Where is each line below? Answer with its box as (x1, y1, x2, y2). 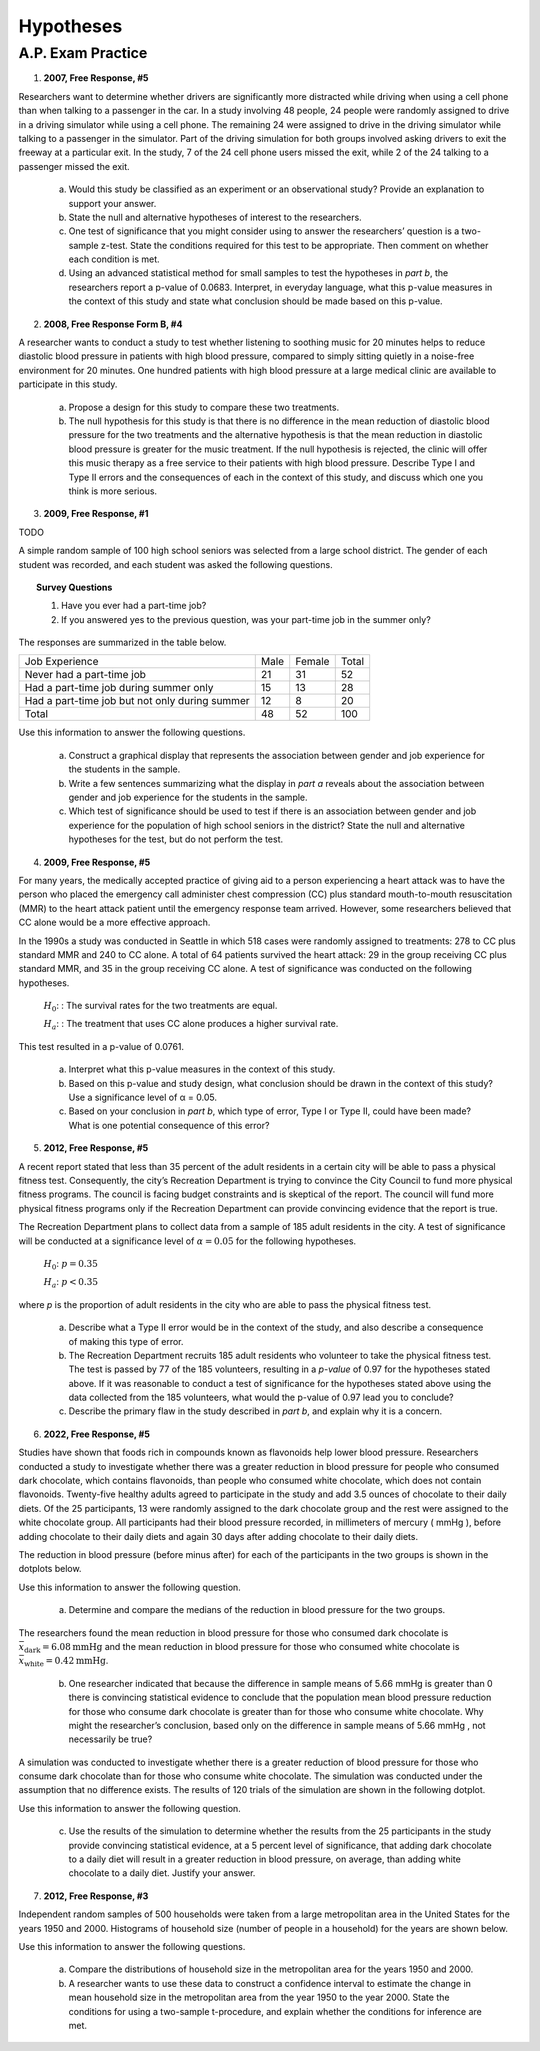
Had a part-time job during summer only (24, 681, 214, 695)
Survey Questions (36, 581, 113, 593)
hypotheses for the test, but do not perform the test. (68, 833, 284, 845)
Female (295, 655, 330, 669)
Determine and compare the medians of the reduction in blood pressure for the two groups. (68, 1604, 446, 1616)
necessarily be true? (68, 1733, 153, 1745)
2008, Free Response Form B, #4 (43, 318, 183, 330)
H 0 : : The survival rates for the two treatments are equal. (43, 1000, 278, 1014)
